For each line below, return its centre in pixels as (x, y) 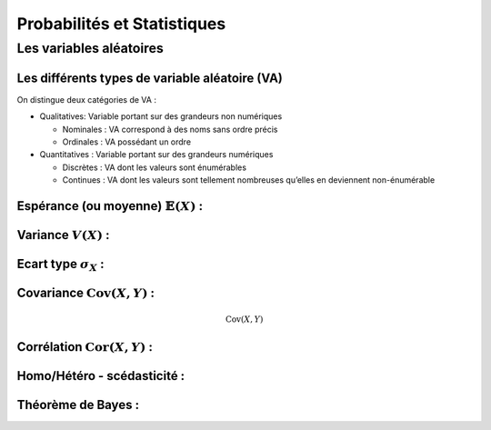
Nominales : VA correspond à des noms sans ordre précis (170, 129)
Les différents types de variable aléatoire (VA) (150, 78)
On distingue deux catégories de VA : (86, 99)
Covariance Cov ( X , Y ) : (85, 292)
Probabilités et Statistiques (121, 24)
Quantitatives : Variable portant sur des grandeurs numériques (156, 155)
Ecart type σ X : (60, 265)
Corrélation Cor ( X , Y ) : (85, 347)
